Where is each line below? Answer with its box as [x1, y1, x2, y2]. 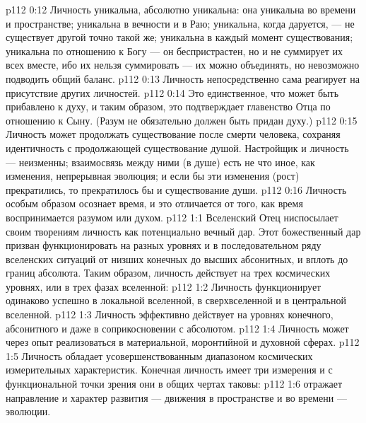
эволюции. [6, 404, 51, 419]
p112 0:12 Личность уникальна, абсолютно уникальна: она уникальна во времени [6, 2, 356, 16]
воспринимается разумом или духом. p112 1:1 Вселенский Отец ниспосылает [6, 209, 338, 224]
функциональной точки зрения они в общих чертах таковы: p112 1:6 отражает [6, 376, 343, 391]
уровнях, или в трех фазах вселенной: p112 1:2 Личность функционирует [6, 279, 321, 294]
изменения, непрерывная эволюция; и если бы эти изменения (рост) [6, 168, 300, 183]
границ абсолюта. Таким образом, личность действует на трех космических [6, 265, 331, 280]
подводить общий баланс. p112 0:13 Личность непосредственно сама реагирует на [6, 71, 360, 86]
